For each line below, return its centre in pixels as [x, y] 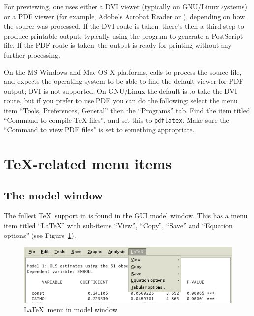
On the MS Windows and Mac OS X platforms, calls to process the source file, [123, 71]
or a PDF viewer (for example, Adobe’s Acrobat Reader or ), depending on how [125, 16]
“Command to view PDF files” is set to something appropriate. [99, 130]
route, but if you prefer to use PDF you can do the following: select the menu [121, 100]
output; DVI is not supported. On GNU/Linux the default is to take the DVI [121, 91]
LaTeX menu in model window [71, 309]
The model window [54, 195]
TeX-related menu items [88, 163]
